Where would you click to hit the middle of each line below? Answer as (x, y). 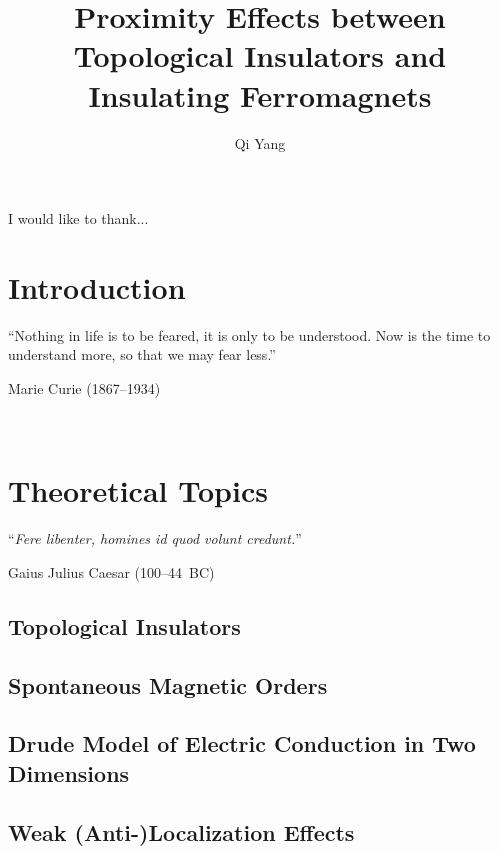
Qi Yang (260, 142)
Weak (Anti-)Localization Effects (181, 831)
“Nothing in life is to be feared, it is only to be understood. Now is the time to (249, 334)
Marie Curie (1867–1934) (84, 388)
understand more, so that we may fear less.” (142, 354)
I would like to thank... (78, 218)
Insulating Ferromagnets (260, 94)
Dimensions (69, 772)
